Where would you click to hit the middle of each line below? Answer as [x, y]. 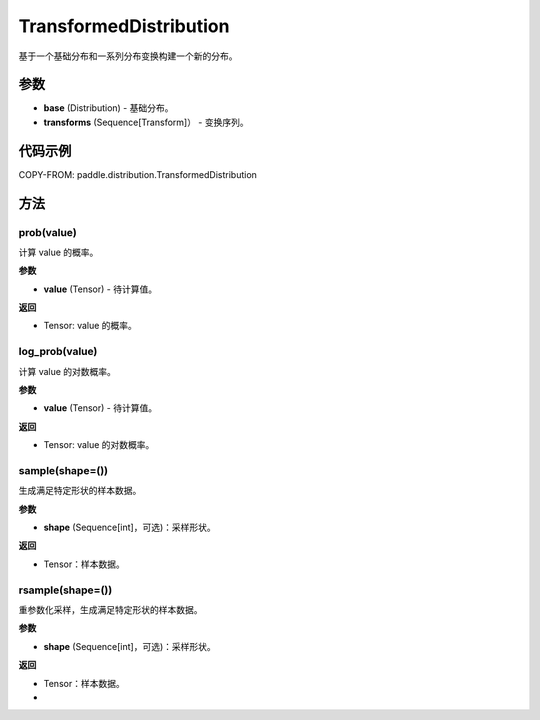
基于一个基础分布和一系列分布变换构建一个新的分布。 [128, 56]
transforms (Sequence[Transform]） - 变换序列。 [146, 122]
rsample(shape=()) [65, 590]
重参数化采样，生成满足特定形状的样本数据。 [110, 610]
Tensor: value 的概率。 [90, 326]
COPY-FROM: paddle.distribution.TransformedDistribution [137, 174]
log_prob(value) [58, 352]
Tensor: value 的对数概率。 [99, 445]
